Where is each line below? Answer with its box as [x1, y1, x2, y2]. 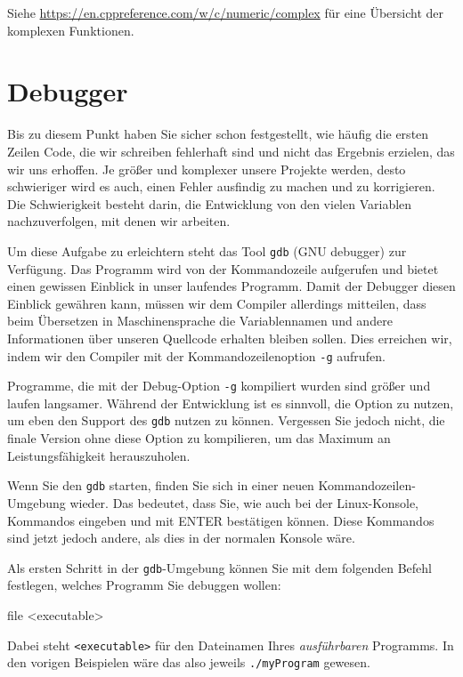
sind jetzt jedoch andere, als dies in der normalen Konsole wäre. [7, 528, 355, 547]
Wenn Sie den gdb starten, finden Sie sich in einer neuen [7, 476, 314, 495]
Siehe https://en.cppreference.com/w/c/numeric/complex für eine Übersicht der [7, 4, 443, 21]
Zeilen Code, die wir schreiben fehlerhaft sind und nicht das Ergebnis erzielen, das [7, 141, 455, 160]
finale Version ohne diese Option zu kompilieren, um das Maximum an [7, 429, 391, 447]
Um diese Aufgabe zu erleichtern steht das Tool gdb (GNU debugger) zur [7, 241, 407, 260]
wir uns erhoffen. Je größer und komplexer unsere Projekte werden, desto [7, 159, 406, 178]
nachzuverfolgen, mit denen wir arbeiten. [7, 212, 231, 230]
